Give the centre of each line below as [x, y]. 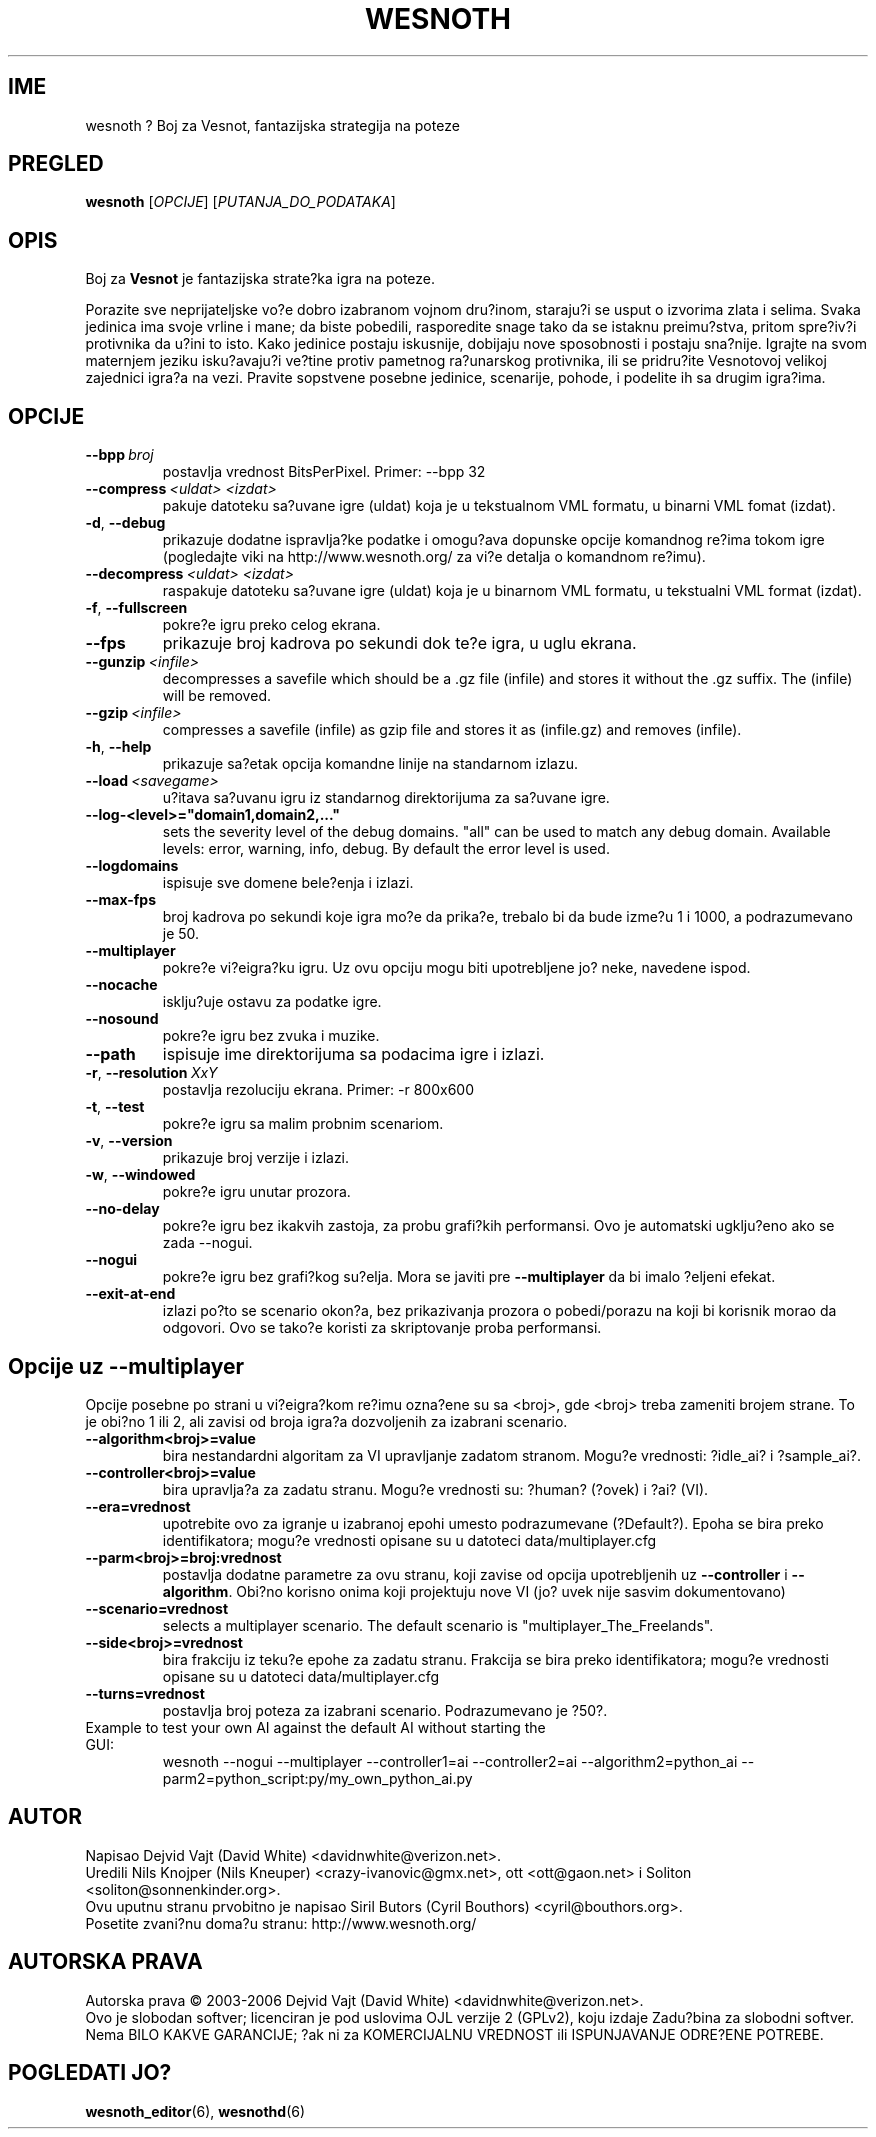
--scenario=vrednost [157, 1608]
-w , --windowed [140, 1175]
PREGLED [56, 164]
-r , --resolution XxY [151, 1073]
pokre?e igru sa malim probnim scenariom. [303, 1124]
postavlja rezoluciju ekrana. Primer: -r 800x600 [318, 1090]
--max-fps [120, 900]
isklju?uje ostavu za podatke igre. [272, 1002]
